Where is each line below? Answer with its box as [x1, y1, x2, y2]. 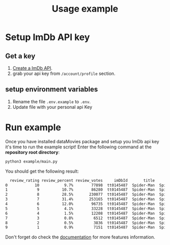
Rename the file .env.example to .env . [12, 98, 91, 104]
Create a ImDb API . [12, 65, 53, 71]
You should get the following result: [5, 168, 79, 174]
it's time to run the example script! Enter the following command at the [5, 144, 152, 150]
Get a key [5, 52, 35, 60]
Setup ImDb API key [5, 31, 90, 43]
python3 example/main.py [5, 159, 58, 164]
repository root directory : [5, 149, 60, 155]
